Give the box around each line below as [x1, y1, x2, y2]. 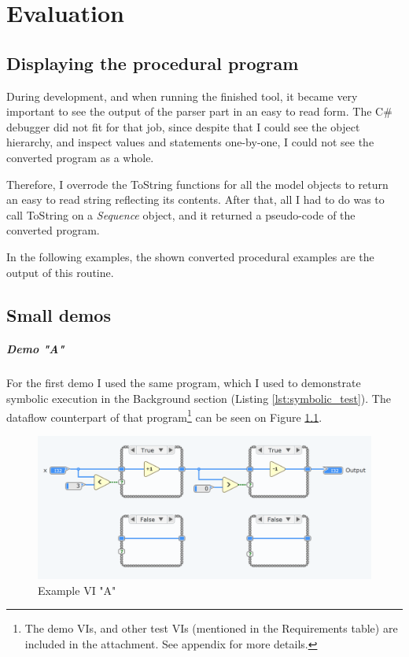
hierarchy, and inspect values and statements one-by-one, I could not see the [6, 134, 374, 150]
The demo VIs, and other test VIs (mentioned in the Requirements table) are [24, 620, 398, 637]
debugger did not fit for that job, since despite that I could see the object [6, 118, 360, 135]
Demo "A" [6, 341, 64, 357]
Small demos [6, 302, 111, 327]
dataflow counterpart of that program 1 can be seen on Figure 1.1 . [6, 406, 322, 425]
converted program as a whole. [6, 149, 154, 165]
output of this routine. [6, 264, 114, 280]
